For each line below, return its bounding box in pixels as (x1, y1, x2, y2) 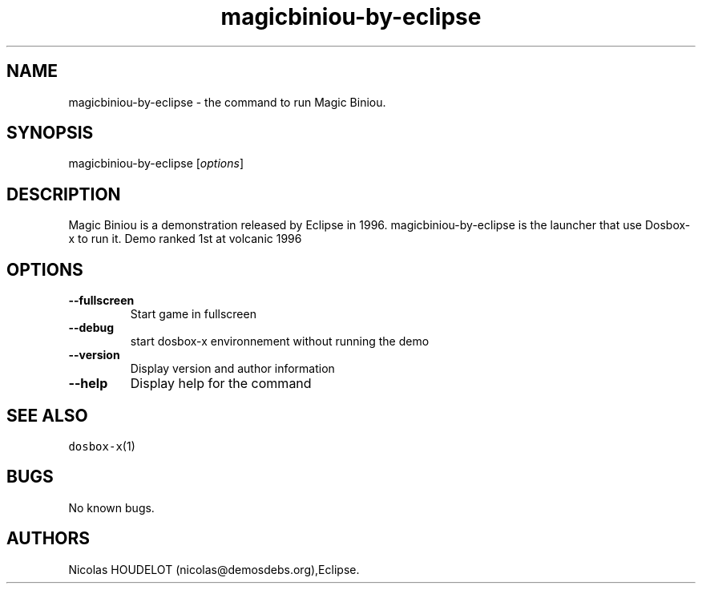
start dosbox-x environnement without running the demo (130, 334, 430, 349)
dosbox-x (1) (68, 438, 135, 453)
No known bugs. (68, 500, 155, 515)
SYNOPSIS (6, 123, 94, 143)
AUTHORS (6, 528, 91, 549)
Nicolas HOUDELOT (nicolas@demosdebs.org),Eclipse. (68, 562, 360, 576)
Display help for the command (130, 375, 312, 392)
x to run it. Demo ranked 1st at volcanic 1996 (68, 232, 302, 246)
